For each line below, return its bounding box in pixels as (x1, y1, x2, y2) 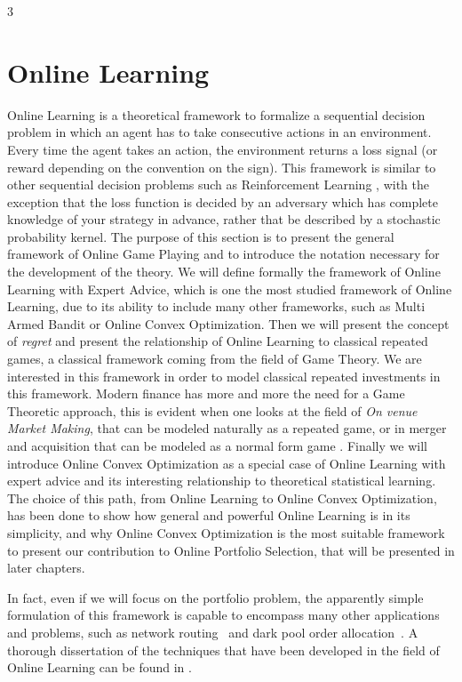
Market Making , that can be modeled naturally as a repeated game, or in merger (7, 419, 447, 437)
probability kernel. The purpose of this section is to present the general (7, 227, 394, 245)
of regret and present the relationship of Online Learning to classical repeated (7, 332, 428, 350)
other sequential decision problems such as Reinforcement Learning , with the (7, 175, 429, 194)
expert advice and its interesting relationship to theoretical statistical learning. (7, 471, 436, 490)
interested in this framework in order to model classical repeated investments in (7, 366, 441, 385)
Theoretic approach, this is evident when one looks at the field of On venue (7, 401, 418, 420)
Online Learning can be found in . (7, 658, 192, 677)
